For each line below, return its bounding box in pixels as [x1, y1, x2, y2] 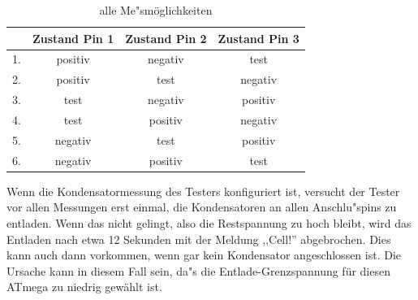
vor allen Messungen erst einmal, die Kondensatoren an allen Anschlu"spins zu [6, 198, 397, 215]
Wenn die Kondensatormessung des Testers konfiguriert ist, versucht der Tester [6, 182, 400, 199]
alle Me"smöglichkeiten [99, 2, 213, 18]
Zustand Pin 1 [32, 29, 114, 46]
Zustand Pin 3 [218, 29, 299, 46]
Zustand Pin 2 [125, 29, 207, 46]
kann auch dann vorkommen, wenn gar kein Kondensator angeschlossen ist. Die [6, 246, 402, 263]
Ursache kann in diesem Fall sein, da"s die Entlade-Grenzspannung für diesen [6, 262, 390, 279]
